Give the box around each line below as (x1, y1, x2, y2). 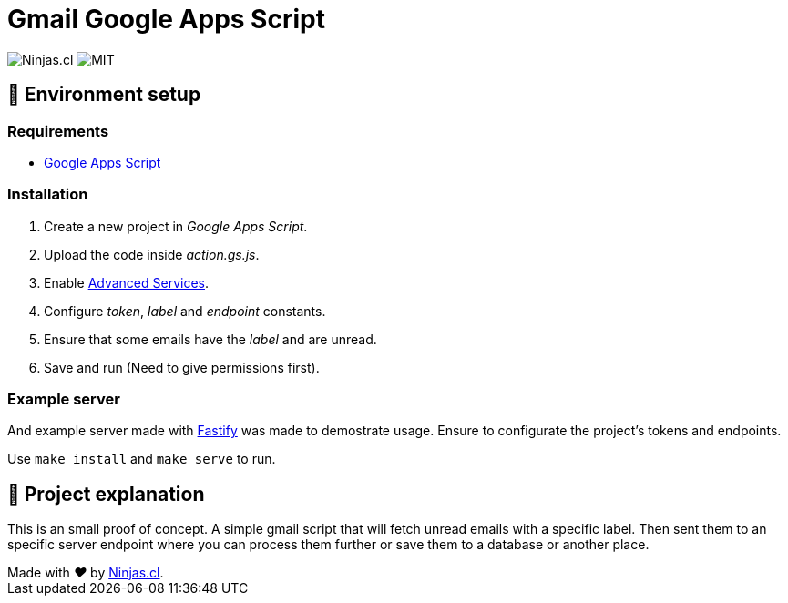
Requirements (7, 121, 109, 140)
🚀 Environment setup (7, 83, 201, 107)
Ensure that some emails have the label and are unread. (44, 331, 377, 347)
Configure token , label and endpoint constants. (44, 302, 326, 319)
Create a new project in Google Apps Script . (44, 218, 308, 234)
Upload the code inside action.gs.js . (44, 246, 260, 262)
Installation (7, 185, 88, 204)
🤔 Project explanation (7, 482, 205, 506)
